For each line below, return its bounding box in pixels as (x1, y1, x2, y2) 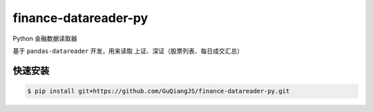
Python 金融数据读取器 (12, 34, 77, 43)
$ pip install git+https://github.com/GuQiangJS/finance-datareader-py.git (27, 87, 290, 95)
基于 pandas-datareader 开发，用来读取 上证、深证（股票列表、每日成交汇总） (12, 47, 244, 55)
